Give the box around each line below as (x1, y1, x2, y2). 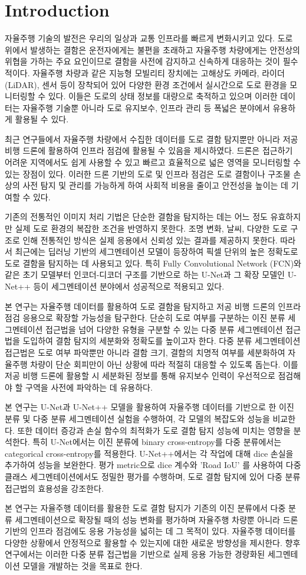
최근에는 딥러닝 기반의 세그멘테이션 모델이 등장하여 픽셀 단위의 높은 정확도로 (15, 245, 298, 258)
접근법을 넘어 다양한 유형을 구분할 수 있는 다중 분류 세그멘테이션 (45, 323, 283, 335)
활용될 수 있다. (15, 113, 69, 125)
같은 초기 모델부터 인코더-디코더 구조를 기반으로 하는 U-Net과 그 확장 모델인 (5, 268, 285, 281)
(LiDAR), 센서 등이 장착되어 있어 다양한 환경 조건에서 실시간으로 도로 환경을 (5, 78, 287, 90)
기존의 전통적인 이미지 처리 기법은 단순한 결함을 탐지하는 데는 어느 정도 (5, 210, 268, 223)
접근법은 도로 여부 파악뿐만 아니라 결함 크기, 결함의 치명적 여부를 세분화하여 (5, 346, 285, 358)
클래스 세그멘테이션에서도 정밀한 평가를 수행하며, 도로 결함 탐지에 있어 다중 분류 (5, 470, 301, 482)
